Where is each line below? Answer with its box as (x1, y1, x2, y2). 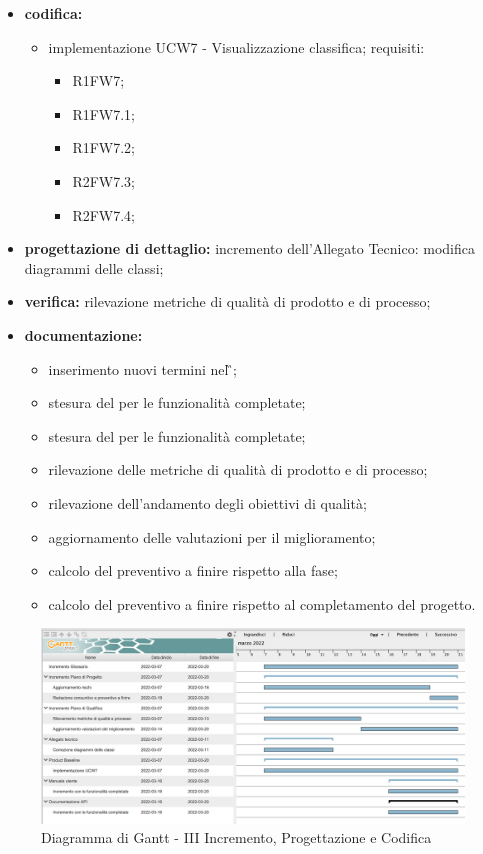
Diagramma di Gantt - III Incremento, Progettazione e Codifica (41, 827, 432, 848)
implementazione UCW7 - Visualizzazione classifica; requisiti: (48, 36, 425, 57)
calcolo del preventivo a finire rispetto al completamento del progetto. (48, 593, 476, 614)
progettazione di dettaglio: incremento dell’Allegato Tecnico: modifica (24, 238, 475, 259)
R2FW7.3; (72, 170, 136, 191)
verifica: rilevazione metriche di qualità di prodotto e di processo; (24, 291, 431, 312)
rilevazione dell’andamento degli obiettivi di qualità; (48, 492, 367, 513)
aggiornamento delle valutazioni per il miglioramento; (48, 526, 376, 547)
